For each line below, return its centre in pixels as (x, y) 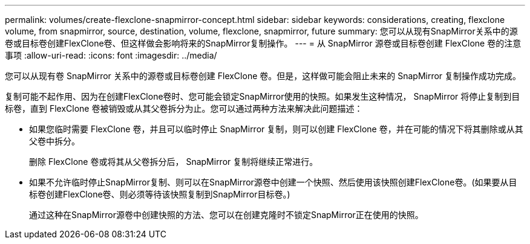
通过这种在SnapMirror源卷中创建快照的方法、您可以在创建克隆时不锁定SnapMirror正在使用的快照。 (226, 215)
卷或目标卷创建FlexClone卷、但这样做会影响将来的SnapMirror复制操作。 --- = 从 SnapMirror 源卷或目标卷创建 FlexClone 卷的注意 (263, 43)
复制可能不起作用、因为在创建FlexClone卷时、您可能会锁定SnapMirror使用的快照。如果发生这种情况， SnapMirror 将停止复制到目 (263, 96)
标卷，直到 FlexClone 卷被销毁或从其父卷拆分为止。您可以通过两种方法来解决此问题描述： (184, 108)
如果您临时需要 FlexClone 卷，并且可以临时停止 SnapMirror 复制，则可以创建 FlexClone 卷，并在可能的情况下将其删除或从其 (276, 129)
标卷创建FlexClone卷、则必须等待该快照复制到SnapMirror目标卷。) (160, 194)
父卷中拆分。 (54, 141)
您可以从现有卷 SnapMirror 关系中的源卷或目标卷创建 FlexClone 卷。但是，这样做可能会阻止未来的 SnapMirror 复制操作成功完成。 (263, 76)
